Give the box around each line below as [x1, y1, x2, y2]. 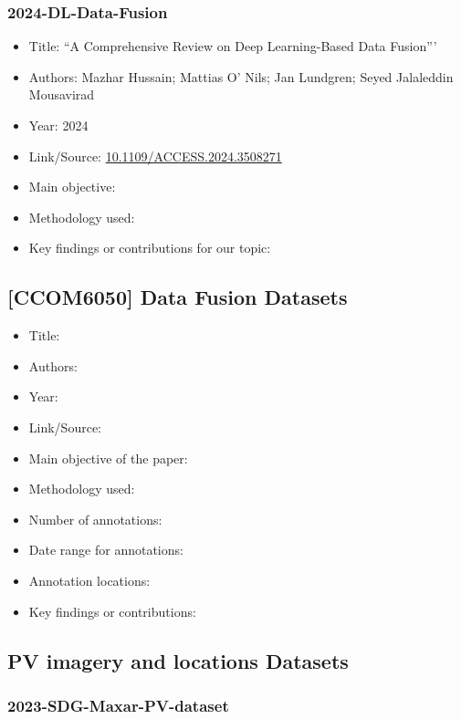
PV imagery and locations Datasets [7, 646, 349, 674]
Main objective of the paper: [28, 448, 188, 467]
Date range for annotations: [28, 540, 183, 559]
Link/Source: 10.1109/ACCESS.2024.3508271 [28, 146, 282, 165]
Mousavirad [28, 85, 95, 104]
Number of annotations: [28, 509, 162, 528]
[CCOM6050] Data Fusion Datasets [7, 283, 348, 311]
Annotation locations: [28, 570, 151, 589]
